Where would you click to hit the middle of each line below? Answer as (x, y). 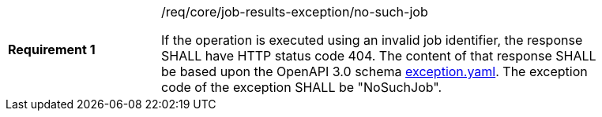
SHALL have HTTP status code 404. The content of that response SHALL (379, 56)
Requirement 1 (52, 49)
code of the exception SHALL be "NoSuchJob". (302, 87)
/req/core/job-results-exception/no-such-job (295, 12)
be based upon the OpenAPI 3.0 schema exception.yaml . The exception (374, 71)
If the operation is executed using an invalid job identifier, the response (372, 40)
